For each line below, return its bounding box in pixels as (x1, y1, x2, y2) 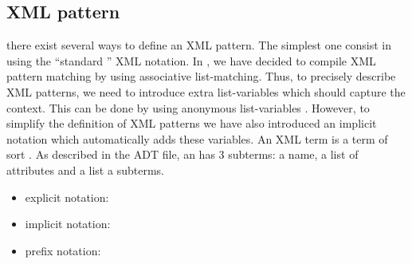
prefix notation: (25, 242, 101, 258)
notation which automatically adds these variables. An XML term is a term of (6, 130, 388, 147)
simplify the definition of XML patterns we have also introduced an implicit (6, 115, 377, 132)
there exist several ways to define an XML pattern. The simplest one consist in (6, 37, 392, 53)
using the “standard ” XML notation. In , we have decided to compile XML (6, 52, 376, 69)
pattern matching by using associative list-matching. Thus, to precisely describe (6, 68, 396, 85)
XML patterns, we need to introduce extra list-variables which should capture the (6, 83, 406, 100)
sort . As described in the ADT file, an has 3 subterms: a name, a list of (6, 146, 359, 163)
